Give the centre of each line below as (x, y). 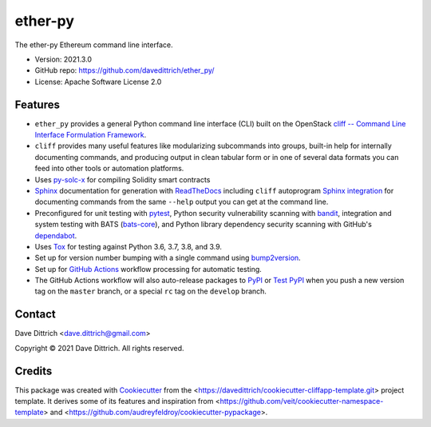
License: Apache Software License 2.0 (98, 82)
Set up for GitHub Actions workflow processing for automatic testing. (148, 269)
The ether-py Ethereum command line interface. (94, 45)
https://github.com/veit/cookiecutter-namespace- (302, 401)
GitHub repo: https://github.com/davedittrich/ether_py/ (125, 70)
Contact (35, 315)
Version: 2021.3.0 (63, 59)
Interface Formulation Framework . (91, 135)
